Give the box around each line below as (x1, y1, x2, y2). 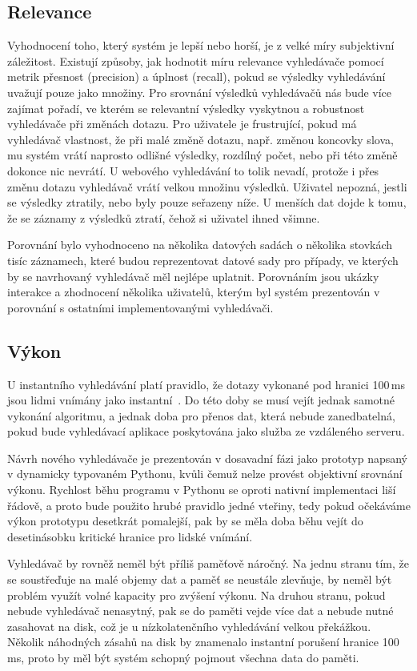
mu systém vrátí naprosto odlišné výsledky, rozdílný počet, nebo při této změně (7, 147, 398, 163)
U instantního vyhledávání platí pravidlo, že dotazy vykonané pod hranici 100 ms (7, 376, 405, 392)
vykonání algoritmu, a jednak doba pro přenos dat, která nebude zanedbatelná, (7, 407, 395, 424)
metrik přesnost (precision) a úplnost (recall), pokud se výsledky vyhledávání (7, 68, 386, 85)
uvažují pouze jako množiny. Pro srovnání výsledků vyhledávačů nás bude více (7, 83, 392, 100)
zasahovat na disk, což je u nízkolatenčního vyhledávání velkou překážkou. (7, 617, 371, 634)
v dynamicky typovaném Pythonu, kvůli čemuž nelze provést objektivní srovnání (7, 465, 403, 482)
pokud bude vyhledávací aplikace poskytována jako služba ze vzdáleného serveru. (7, 423, 405, 440)
